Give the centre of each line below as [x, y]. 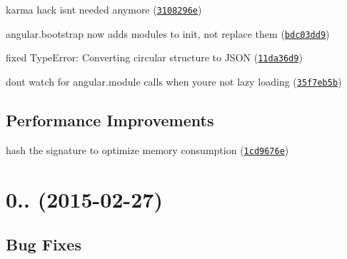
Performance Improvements [110, 120]
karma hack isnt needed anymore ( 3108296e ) [104, 9]
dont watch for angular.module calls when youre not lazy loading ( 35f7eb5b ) [174, 81]
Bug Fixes [44, 244]
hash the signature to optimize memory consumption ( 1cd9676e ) [147, 149]
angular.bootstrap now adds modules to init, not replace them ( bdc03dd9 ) [168, 33]
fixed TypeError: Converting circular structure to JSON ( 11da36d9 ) [154, 57]
